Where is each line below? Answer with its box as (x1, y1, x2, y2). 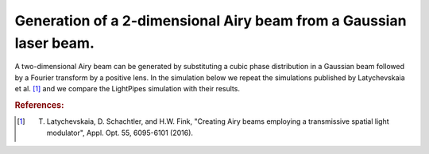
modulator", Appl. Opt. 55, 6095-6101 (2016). (46, 128, 194, 137)
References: (14, 99, 64, 110)
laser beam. (14, 34, 95, 52)
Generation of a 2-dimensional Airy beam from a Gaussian (14, 12, 407, 29)
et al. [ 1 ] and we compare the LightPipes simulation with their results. (14, 84, 240, 94)
